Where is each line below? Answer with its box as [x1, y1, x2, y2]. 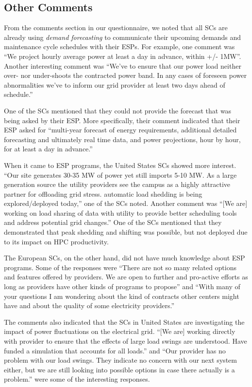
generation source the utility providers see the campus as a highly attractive [4, 179, 231, 189]
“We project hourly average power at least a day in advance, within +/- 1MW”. [4, 51, 241, 61]
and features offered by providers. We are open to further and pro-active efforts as [4, 272, 248, 282]
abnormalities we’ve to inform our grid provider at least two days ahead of [4, 79, 225, 90]
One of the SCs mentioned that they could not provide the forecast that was [4, 105, 232, 115]
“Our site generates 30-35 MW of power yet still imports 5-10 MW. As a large [4, 169, 237, 180]
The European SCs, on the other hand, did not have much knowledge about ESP [4, 253, 245, 263]
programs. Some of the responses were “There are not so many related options [4, 262, 237, 272]
